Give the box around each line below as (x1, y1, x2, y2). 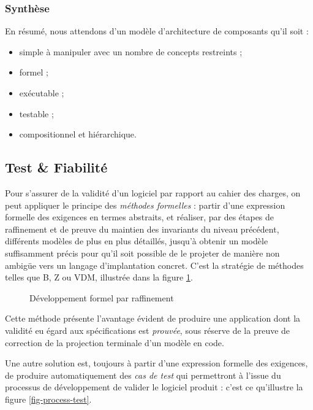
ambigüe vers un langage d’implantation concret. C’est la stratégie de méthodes (5, 258, 304, 271)
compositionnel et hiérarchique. (19, 128, 137, 141)
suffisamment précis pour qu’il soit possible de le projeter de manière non (5, 246, 280, 259)
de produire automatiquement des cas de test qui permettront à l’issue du (5, 368, 281, 381)
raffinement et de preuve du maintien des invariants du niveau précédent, (5, 222, 279, 235)
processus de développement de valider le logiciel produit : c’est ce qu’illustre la (5, 381, 303, 393)
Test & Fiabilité (5, 158, 108, 177)
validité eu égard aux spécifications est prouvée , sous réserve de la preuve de (5, 323, 290, 336)
